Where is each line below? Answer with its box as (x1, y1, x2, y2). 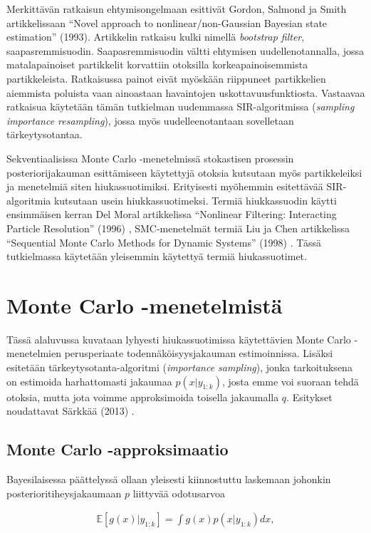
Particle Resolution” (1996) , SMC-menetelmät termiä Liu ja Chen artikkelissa (6, 220, 350, 235)
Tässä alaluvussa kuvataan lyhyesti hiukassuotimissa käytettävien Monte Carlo (6, 331, 351, 346)
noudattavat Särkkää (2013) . (6, 403, 135, 418)
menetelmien (6, 346, 61, 361)
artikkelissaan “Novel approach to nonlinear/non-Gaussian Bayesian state (6, 15, 328, 30)
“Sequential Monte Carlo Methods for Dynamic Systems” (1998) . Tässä (6, 234, 322, 249)
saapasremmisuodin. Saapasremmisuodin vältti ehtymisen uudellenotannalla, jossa (6, 43, 365, 58)
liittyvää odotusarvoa (132, 485, 225, 500)
